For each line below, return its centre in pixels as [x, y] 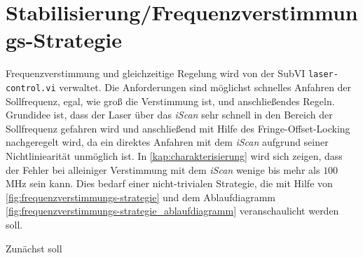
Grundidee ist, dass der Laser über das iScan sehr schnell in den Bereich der [169, 115]
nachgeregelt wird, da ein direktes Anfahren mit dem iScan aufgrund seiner [167, 142]
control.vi [31, 88]
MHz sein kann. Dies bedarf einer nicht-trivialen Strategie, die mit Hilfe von [169, 183]
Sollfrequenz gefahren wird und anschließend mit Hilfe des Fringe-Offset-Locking [178, 128]
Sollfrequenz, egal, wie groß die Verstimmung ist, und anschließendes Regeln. [170, 101]
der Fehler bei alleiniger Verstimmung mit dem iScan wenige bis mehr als [163, 169]
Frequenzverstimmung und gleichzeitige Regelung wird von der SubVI [156, 73]
